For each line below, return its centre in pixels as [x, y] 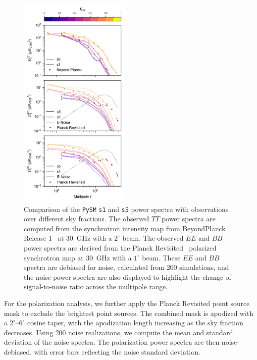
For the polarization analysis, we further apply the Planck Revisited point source [127, 303]
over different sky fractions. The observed [87, 219]
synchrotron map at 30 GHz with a [78, 257]
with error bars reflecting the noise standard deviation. [117, 351]
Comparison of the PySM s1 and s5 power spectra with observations [126, 209]
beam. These [161, 257]
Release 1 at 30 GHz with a [68, 238]
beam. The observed [153, 238]
